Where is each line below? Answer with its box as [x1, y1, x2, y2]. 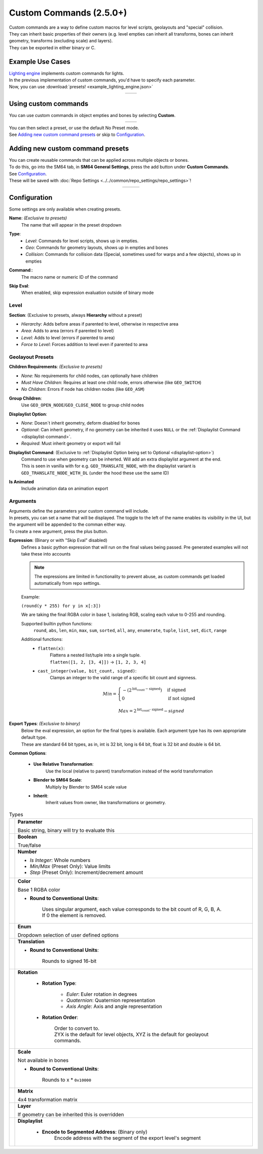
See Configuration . [9, 171, 47, 176]
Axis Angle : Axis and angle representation [66, 1003, 163, 1010]
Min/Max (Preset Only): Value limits [30, 863, 111, 870]
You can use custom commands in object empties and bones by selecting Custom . [9, 113, 176, 118]
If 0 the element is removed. [42, 912, 107, 919]
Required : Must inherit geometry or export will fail [21, 441, 121, 446]
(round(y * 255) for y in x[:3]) [21, 603, 101, 609]
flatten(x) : [38, 645, 65, 651]
